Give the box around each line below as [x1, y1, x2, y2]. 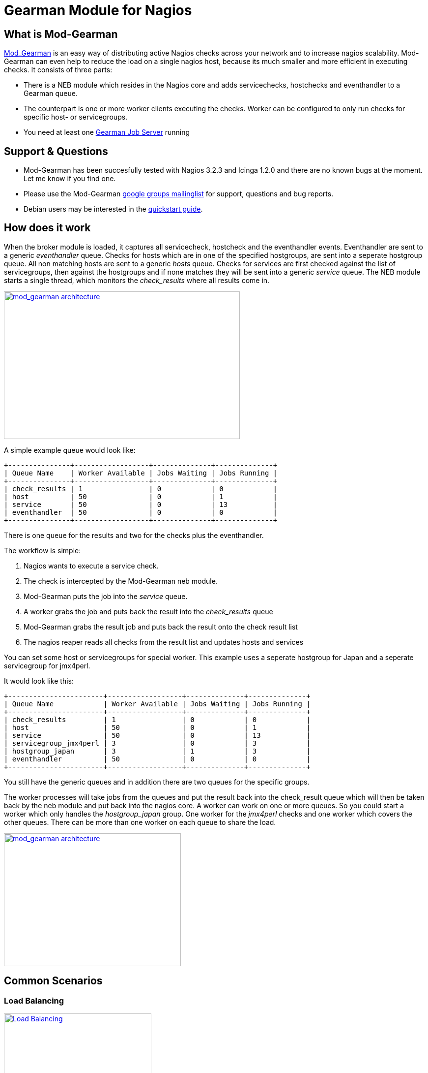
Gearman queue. [24, 89, 78, 98]
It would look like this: [4, 676, 74, 685]
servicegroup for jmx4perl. [4, 661, 90, 670]
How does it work [4, 221, 91, 234]
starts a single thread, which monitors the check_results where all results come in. [4, 276, 270, 284]
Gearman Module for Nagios [4, 2, 192, 19]
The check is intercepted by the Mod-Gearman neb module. [24, 576, 218, 585]
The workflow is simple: [4, 546, 81, 555]
